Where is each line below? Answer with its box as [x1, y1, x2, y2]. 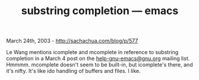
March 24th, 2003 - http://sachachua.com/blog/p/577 [6, 37, 138, 45]
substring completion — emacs [21, 4, 179, 18]
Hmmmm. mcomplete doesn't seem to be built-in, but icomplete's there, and [6, 61, 193, 68]
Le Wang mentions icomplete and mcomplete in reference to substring [6, 49, 179, 56]
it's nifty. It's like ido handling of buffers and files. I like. [6, 68, 141, 75]
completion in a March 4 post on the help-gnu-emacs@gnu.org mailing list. [6, 55, 190, 62]
